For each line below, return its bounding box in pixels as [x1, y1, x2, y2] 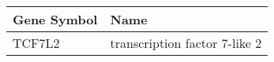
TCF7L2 [13, 34, 60, 52]
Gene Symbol [13, 10, 98, 28]
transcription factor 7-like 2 [110, 34, 262, 52]
